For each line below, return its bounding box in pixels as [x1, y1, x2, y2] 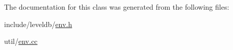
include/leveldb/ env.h [4, 18, 73, 29]
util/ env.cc [4, 36, 38, 46]
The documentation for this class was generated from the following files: [4, 2, 229, 12]
